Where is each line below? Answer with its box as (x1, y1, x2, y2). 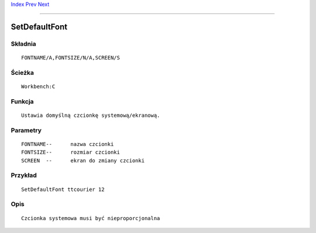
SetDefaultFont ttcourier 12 (21, 186, 105, 193)
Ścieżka (11, 68, 35, 76)
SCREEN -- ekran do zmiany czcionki (21, 157, 145, 164)
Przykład (11, 171, 37, 179)
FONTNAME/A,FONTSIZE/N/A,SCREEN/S (21, 54, 120, 61)
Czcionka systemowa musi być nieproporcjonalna (21, 215, 160, 221)
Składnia (11, 40, 36, 48)
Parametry (11, 126, 42, 134)
